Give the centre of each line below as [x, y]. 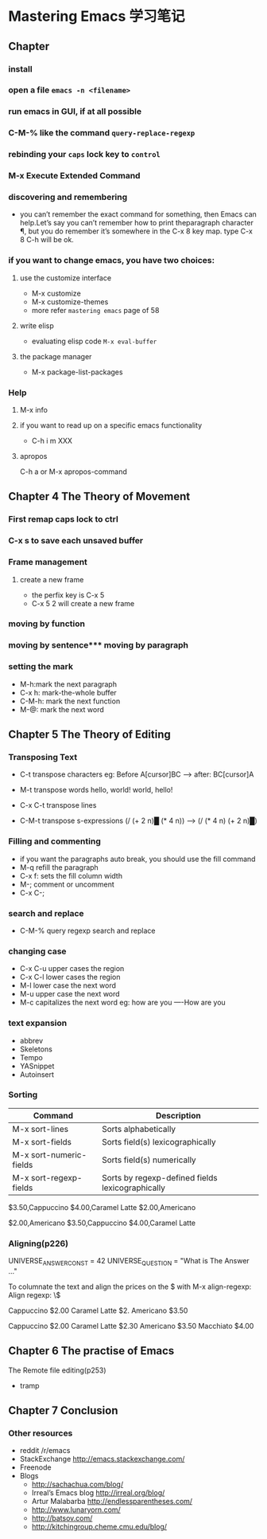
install [21, 69]
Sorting [23, 1095]
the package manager [56, 356]
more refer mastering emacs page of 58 [95, 310]
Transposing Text [43, 757]
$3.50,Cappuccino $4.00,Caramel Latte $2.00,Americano [102, 1207]
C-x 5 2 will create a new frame [83, 603]
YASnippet [37, 1066]
